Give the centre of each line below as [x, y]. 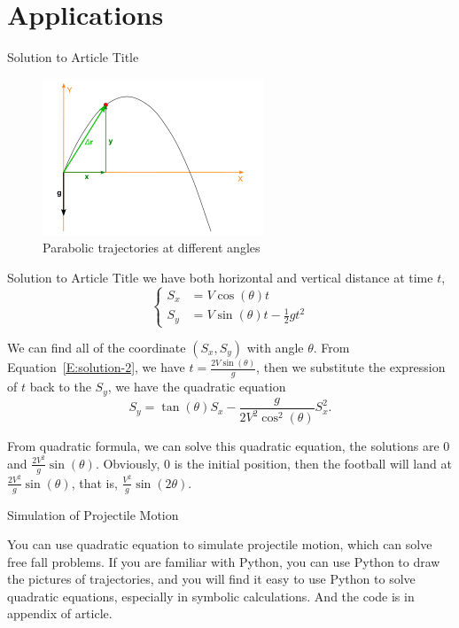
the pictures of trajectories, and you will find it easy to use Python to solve [211, 579]
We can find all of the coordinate [97, 348]
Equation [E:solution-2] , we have [96, 367]
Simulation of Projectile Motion [93, 514]
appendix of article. [60, 613]
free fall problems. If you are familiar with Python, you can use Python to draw [224, 561]
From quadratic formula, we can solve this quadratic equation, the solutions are [223, 446]
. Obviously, [128, 463]
